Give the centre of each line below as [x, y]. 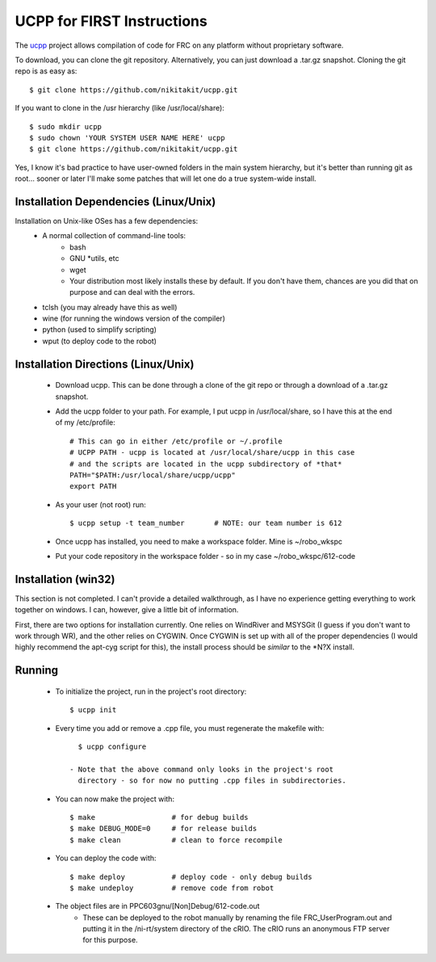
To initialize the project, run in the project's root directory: [151, 691]
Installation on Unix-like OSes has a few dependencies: [107, 221]
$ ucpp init [93, 710]
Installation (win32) [65, 579]
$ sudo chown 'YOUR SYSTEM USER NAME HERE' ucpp [127, 138]
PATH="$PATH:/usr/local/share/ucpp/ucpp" [153, 475]
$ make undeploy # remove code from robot [172, 888]
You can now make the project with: [115, 799]
